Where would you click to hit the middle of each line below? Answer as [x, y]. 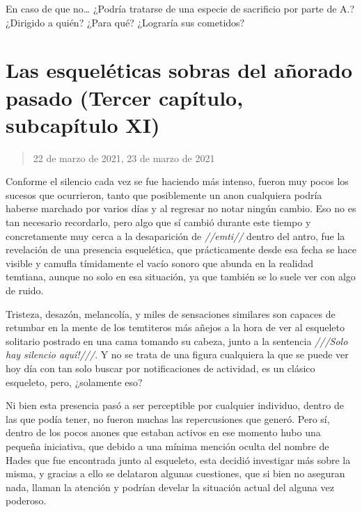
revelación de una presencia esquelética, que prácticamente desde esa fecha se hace [181, 249]
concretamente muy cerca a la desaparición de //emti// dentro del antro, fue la [175, 235]
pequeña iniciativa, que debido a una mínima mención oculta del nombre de [167, 446]
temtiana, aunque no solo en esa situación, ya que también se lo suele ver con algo [181, 277]
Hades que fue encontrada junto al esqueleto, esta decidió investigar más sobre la [178, 459]
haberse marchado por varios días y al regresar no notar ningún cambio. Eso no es [181, 208]
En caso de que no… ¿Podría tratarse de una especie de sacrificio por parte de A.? [180, 8]
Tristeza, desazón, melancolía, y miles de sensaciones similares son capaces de [171, 313]
